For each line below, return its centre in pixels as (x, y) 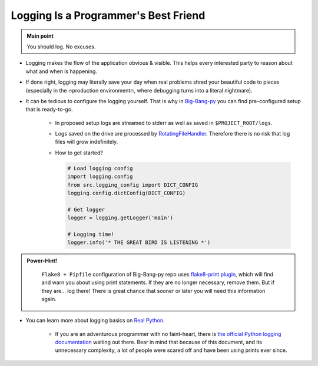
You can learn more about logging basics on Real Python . (95, 321)
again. (49, 299)
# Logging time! (91, 234)
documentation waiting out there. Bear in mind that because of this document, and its (158, 342)
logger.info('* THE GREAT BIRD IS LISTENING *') (139, 243)
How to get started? (79, 153)
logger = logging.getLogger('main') (120, 218)
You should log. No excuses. (61, 47)
